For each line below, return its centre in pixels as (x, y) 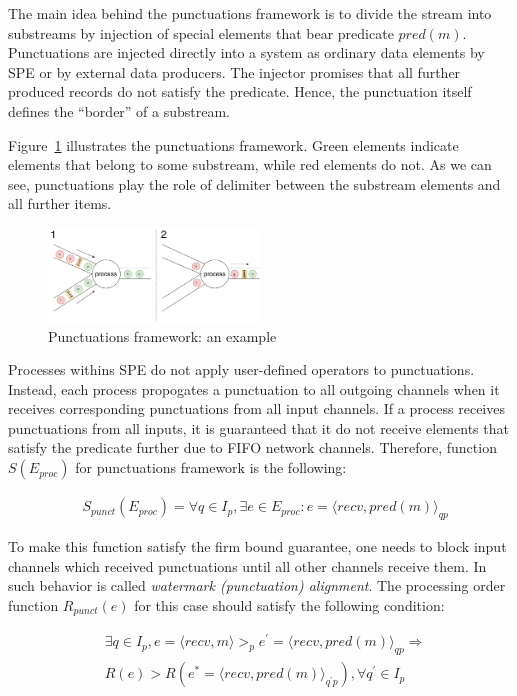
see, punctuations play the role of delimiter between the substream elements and (254, 183)
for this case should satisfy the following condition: (289, 604)
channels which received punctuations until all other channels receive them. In (247, 565)
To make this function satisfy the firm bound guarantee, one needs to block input (257, 545)
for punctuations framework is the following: (211, 467)
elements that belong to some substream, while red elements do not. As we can (250, 164)
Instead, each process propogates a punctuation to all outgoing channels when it (254, 388)
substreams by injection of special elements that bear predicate (201, 32)
